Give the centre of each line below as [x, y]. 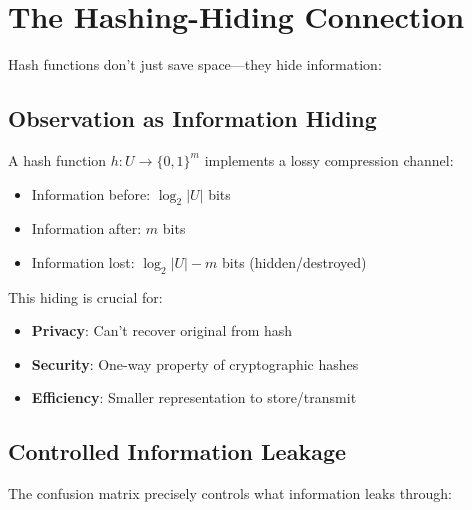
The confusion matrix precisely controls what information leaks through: [230, 493]
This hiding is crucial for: [85, 296]
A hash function [57, 159]
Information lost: [83, 261]
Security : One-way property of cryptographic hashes [195, 363]
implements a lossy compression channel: [329, 159]
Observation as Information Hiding [192, 118]
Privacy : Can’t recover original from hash [162, 330]
